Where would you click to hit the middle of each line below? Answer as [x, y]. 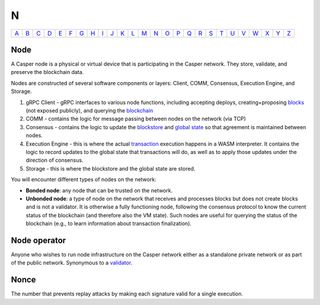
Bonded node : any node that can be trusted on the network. [99, 190]
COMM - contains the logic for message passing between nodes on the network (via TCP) [136, 119]
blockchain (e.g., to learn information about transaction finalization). [109, 224]
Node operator [39, 240]
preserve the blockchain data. [47, 72]
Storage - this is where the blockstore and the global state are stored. [111, 168]
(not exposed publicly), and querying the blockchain [89, 111]
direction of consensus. [55, 160]
